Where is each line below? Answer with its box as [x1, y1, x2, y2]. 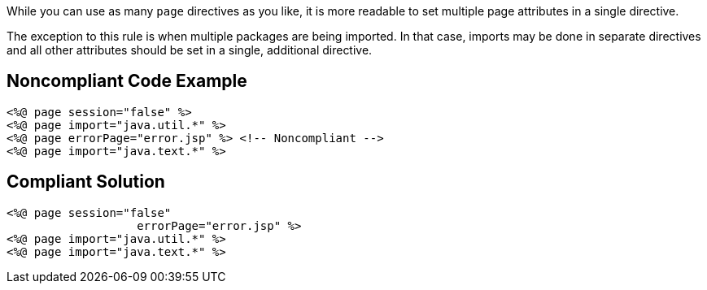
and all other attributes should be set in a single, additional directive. [7, 43, 373, 57]
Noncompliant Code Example [7, 71, 247, 92]
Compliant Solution [7, 171, 165, 193]
